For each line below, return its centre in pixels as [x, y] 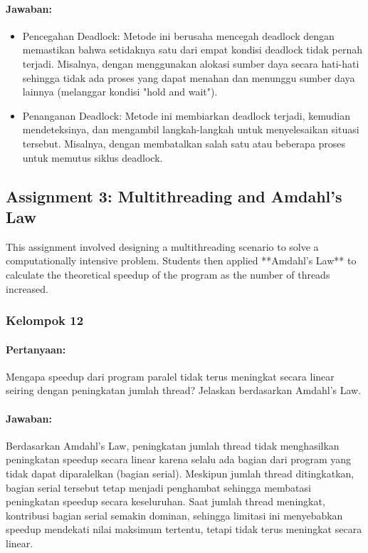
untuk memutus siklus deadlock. [93, 157]
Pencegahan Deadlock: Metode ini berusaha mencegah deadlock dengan [178, 35]
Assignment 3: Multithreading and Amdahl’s [174, 196]
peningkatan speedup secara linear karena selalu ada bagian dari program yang [179, 459]
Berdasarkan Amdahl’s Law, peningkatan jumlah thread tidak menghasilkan [173, 445]
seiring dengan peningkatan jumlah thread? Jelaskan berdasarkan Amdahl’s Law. [184, 390]
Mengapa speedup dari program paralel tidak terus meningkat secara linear [170, 376]
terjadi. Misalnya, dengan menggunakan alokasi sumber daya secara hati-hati [191, 63]
